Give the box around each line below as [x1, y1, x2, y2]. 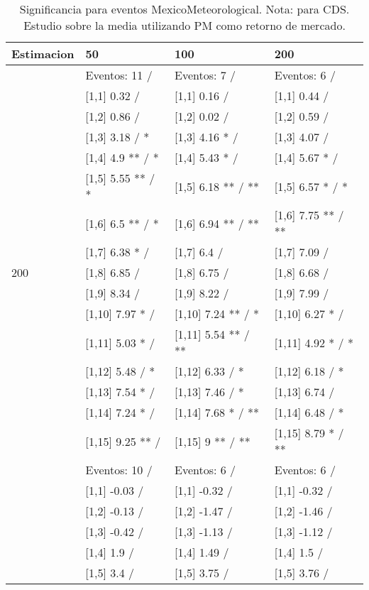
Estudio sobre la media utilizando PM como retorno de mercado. [23, 17, 346, 33]
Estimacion [11, 45, 75, 62]
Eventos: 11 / [85, 67, 153, 83]
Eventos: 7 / [174, 67, 236, 83]
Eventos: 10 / [85, 461, 153, 478]
